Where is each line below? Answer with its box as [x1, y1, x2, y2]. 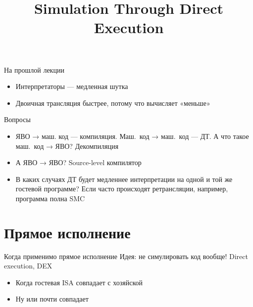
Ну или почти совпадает [15, 294, 89, 304]
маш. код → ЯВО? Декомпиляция [15, 140, 119, 151]
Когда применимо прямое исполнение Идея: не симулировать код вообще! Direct [4, 251, 248, 261]
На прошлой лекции [4, 64, 64, 75]
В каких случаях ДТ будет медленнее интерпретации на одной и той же [15, 174, 233, 184]
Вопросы [4, 114, 31, 125]
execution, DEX [4, 261, 52, 271]
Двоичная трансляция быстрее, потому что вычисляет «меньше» [15, 97, 210, 108]
